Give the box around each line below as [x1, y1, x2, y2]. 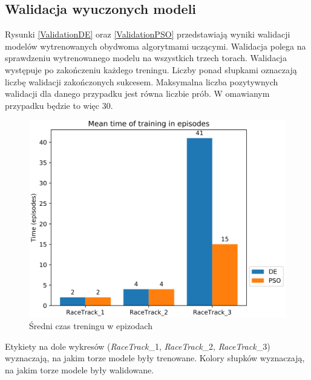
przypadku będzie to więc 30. [5, 99, 113, 111]
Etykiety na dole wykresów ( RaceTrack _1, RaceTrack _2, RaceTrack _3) [5, 339, 270, 352]
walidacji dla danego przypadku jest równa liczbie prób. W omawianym [5, 87, 270, 100]
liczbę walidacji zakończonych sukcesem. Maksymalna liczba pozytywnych [5, 75, 278, 88]
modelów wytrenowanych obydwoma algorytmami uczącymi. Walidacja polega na [5, 39, 306, 52]
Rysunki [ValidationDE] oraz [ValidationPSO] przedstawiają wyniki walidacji [5, 28, 290, 41]
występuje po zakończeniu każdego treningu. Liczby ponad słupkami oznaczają [5, 63, 297, 76]
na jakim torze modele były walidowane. [5, 363, 154, 376]
